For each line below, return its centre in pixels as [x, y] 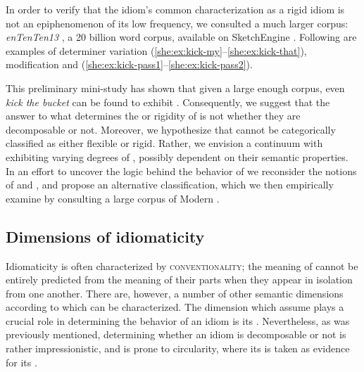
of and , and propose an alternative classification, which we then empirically [170, 185]
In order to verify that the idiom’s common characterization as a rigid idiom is [175, 9]
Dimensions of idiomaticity [105, 236]
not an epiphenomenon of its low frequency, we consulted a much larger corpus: [177, 23]
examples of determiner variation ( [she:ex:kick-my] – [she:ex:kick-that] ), [156, 50]
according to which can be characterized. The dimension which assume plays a [175, 307]
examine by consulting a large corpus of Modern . [113, 198]
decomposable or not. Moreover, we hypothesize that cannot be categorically [171, 129]
